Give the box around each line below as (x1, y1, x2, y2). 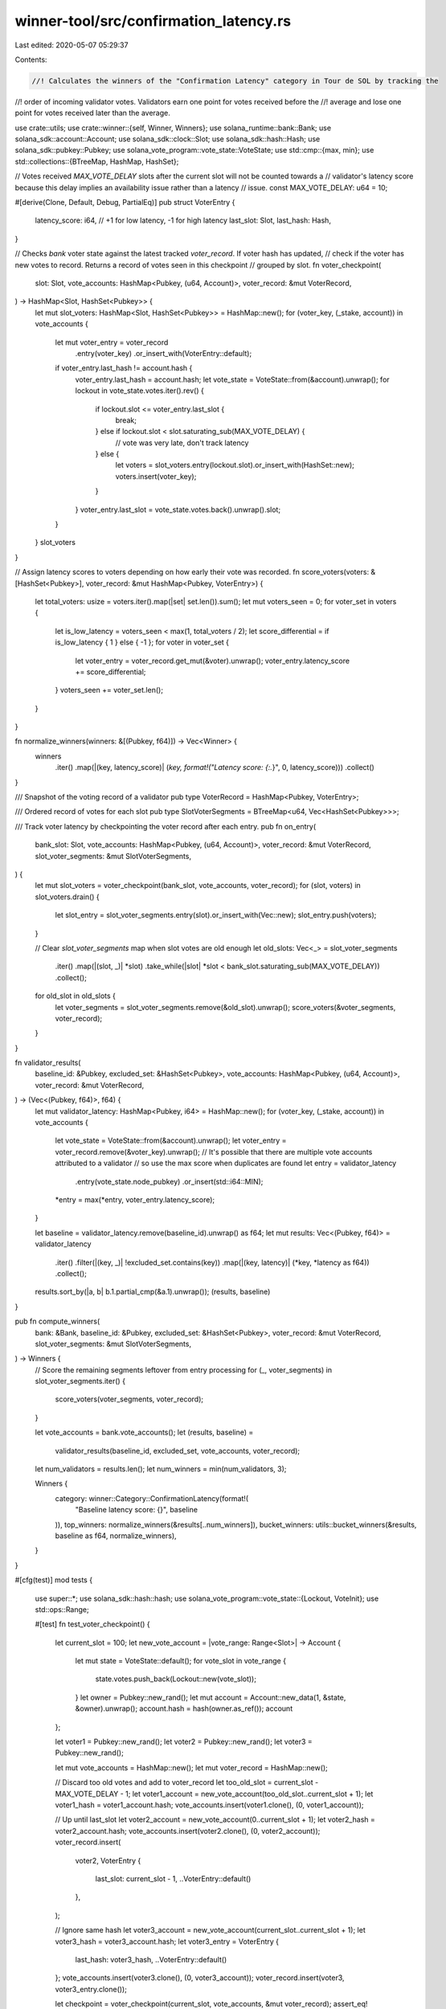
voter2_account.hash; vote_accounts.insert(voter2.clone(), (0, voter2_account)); (55, 1826, 321, 1835)
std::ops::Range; (35, 1604, 89, 1614)
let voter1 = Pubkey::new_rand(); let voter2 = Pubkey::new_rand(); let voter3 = (55, 1737, 313, 1747)
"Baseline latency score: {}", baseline (75, 1505, 198, 1515)
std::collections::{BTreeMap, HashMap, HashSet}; (14, 157, 179, 166)
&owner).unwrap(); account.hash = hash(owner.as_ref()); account (75, 1704, 293, 1713)
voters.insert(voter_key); (115, 471, 197, 481)
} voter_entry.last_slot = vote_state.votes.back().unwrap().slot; (75, 505, 281, 514)
